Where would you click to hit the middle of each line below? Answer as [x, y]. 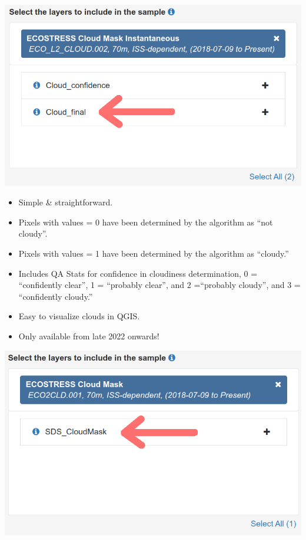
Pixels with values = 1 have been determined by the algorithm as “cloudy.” [154, 253]
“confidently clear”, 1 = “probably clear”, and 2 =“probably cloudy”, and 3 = [159, 285]
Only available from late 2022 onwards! [89, 336]
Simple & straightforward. [66, 202]
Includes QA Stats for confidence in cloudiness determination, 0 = [138, 273]
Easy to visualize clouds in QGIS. [79, 316]
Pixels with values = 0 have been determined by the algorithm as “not [146, 222]
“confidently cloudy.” [56, 296]
